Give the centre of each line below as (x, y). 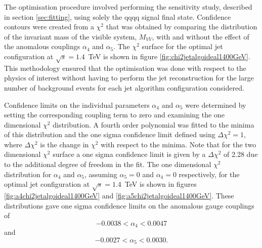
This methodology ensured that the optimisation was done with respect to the (125, 68)
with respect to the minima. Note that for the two (179, 144)
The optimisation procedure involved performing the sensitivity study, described (128, 7)
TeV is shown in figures (161, 184)
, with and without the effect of (201, 36)
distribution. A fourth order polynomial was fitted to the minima (154, 124)
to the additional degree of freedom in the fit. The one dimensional (108, 164)
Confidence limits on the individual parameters (77, 105)
